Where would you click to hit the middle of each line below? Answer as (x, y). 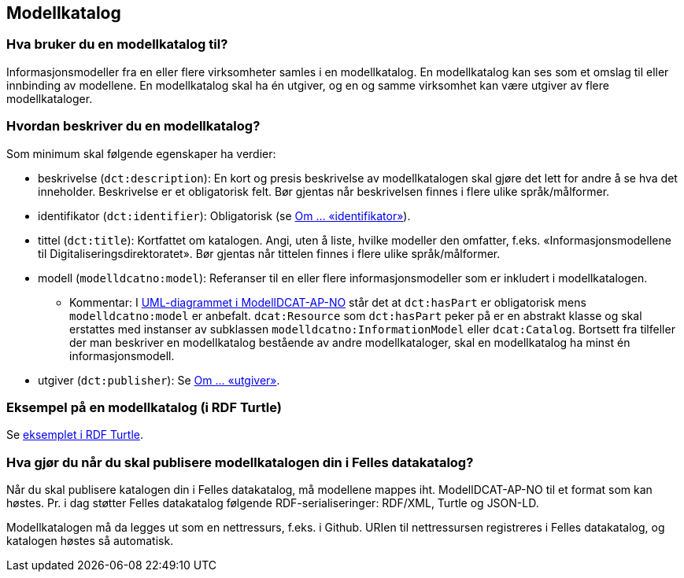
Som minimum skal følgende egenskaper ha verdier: (141, 153)
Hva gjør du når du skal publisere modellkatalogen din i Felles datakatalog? (240, 462)
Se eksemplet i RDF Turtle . (75, 435)
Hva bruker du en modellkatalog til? (117, 44)
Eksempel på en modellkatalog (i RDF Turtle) (144, 407)
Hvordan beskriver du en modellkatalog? (133, 126)
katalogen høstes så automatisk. (90, 541)
